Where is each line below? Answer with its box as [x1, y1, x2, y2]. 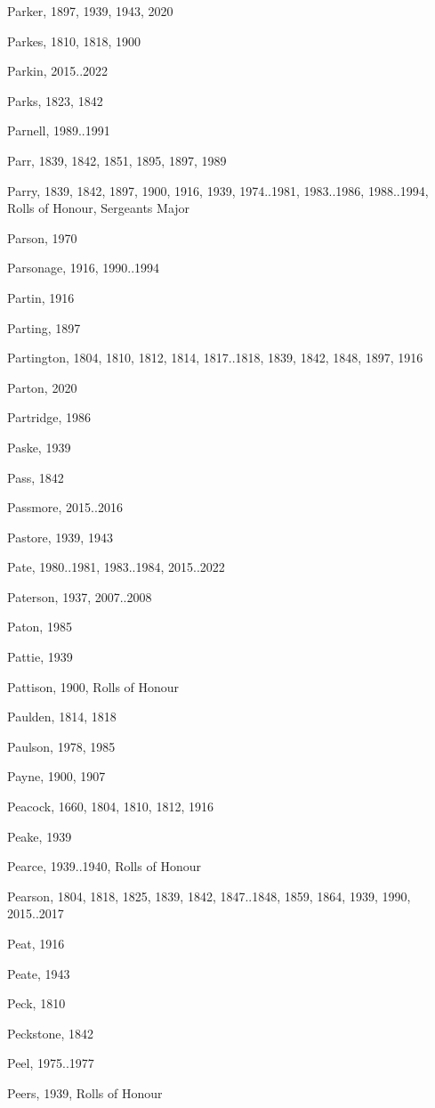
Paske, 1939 [7, 437, 71, 456]
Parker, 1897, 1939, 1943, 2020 [7, 2, 173, 20]
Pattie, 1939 [7, 648, 73, 666]
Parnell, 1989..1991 [7, 121, 110, 140]
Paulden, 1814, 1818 [7, 707, 117, 726]
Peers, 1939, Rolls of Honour [7, 1083, 163, 1102]
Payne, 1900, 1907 [7, 767, 106, 786]
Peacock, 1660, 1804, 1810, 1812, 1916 [7, 797, 213, 816]
